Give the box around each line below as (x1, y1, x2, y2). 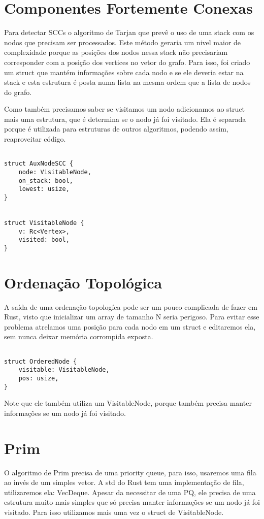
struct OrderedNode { (4, 358, 77, 365)
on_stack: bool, (18, 177, 74, 184)
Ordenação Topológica (4, 272, 162, 293)
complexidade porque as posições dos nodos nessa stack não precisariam (4, 47, 228, 57)
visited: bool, (18, 236, 70, 244)
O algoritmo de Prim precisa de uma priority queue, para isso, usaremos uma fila (4, 467, 256, 477)
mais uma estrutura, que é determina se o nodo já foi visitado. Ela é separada (4, 113, 246, 124)
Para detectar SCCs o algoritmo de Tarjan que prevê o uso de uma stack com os (4, 27, 254, 38)
